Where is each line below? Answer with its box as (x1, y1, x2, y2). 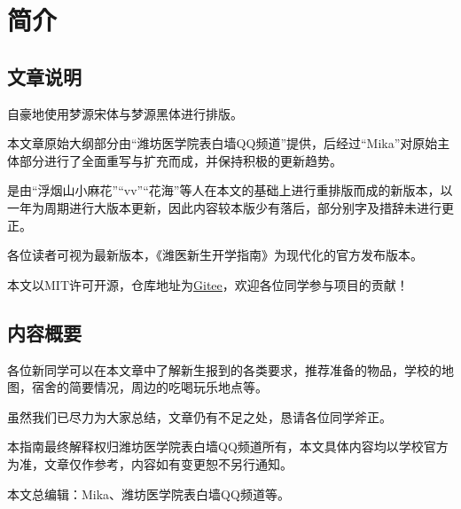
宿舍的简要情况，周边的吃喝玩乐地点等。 (31, 378, 268, 396)
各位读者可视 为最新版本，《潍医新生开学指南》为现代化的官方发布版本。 (7, 246, 423, 264)
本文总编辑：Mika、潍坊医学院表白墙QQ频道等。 (7, 484, 290, 503)
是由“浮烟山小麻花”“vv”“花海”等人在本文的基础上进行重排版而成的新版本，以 (7, 181, 453, 200)
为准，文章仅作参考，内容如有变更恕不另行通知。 (7, 454, 293, 473)
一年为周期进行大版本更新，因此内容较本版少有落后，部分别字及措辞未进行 (7, 198, 441, 216)
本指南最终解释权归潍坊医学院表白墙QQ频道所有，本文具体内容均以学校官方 (7, 437, 449, 456)
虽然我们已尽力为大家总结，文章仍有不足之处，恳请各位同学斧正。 (7, 407, 392, 426)
